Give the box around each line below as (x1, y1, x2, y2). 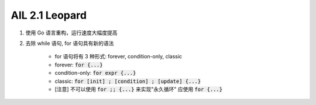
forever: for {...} (54, 61, 103, 68)
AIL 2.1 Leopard (11, 9, 87, 22)
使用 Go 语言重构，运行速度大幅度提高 (25, 29, 118, 36)
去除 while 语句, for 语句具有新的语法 (25, 40, 114, 47)
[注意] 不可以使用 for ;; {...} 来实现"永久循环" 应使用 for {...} (54, 85, 222, 93)
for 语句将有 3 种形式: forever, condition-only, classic (54, 53, 183, 60)
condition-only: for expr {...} (54, 69, 136, 76)
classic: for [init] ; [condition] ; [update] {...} (54, 78, 201, 85)
